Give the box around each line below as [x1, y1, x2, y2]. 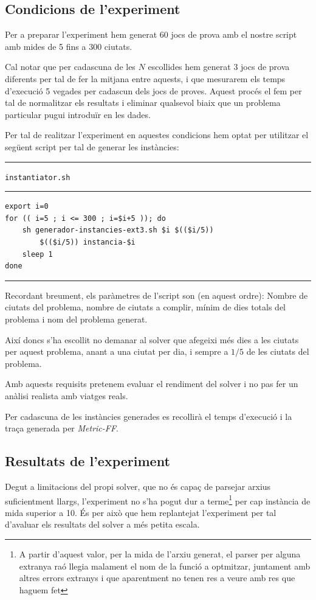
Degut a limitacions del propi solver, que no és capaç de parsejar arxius [5, 480, 271, 492]
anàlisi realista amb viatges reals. [5, 389, 128, 402]
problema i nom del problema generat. [5, 312, 148, 325]
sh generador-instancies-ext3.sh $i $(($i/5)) [22, 226, 214, 235]
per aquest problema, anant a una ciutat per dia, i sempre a [5, 345, 228, 358]
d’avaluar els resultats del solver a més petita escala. [5, 518, 200, 531]
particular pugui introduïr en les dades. [5, 108, 151, 120]
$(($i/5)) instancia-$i [39, 237, 136, 246]
